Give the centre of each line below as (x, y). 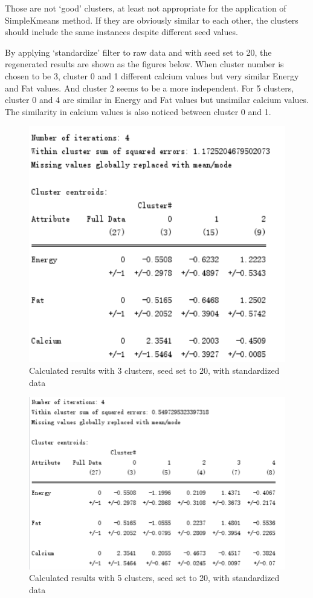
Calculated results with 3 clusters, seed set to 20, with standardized (154, 370)
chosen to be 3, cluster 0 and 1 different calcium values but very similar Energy (152, 75)
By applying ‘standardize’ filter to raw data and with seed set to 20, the (138, 52)
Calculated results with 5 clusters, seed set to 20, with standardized (154, 578)
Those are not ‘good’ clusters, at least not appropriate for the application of (146, 8)
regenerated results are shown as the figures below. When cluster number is (144, 64)
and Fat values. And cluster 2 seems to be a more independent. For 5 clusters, (150, 88)
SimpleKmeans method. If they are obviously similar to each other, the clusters (152, 20)
